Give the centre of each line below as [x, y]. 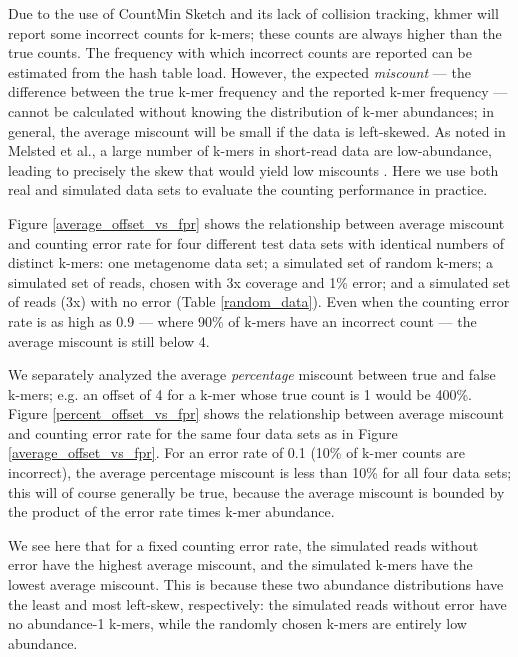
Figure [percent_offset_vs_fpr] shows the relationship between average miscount [256, 413]
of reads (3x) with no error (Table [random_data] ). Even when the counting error [259, 301]
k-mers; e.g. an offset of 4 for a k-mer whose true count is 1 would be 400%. [240, 393]
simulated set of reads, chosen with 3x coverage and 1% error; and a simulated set [259, 281]
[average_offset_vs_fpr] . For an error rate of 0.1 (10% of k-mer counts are [236, 452]
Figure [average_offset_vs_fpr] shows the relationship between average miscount [256, 222]
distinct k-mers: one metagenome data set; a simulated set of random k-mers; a [251, 262]
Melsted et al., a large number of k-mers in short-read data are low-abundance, [250, 150]
